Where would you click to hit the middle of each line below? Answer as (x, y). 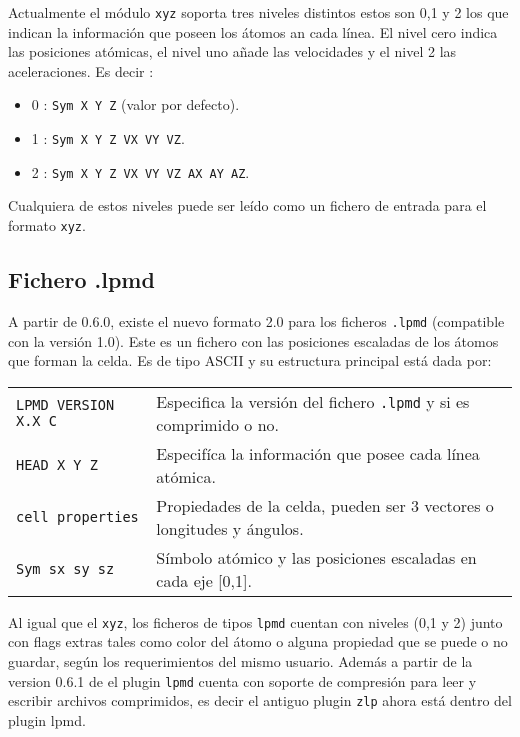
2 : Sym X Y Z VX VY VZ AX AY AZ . (140, 171)
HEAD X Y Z (57, 464)
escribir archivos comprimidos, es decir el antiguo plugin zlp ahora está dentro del (260, 700)
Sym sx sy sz (65, 568)
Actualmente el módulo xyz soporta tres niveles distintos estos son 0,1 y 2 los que (258, 12)
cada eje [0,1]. (204, 580)
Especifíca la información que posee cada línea (318, 453)
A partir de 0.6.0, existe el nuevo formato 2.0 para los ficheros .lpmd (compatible (256, 320)
